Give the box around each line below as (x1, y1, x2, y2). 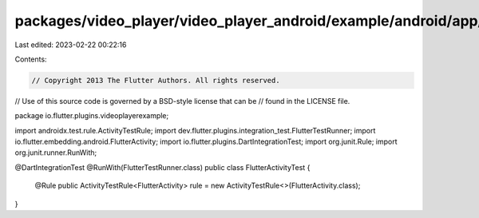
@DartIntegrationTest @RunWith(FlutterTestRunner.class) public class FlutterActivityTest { (14, 162, 311, 172)
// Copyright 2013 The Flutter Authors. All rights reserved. (31, 76, 280, 85)
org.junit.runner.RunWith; (14, 148, 97, 157)
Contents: (14, 54, 47, 64)
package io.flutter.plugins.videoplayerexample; (14, 111, 169, 121)
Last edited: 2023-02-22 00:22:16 (14, 40, 127, 50)
